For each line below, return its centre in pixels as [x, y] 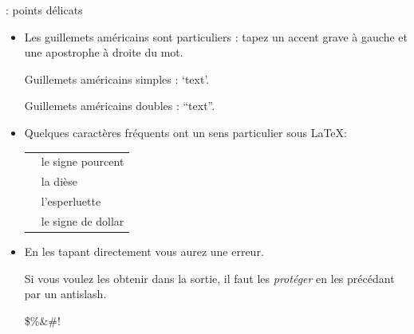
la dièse [59, 181]
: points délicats [44, 10]
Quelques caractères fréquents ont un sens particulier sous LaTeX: [185, 132]
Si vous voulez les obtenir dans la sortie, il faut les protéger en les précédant [209, 278]
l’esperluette [71, 201]
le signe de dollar [83, 220]
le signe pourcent [83, 161]
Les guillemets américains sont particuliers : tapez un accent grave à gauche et [216, 36]
